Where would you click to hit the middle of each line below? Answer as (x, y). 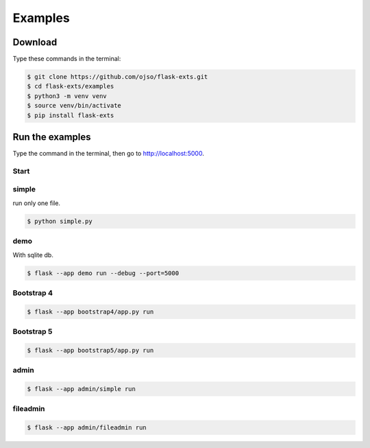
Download (35, 42)
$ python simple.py (60, 221)
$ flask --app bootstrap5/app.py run (90, 350)
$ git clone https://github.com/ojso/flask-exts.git (118, 77)
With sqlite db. (33, 255)
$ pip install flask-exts (71, 115)
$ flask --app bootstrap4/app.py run (90, 311)
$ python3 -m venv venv (67, 96)
